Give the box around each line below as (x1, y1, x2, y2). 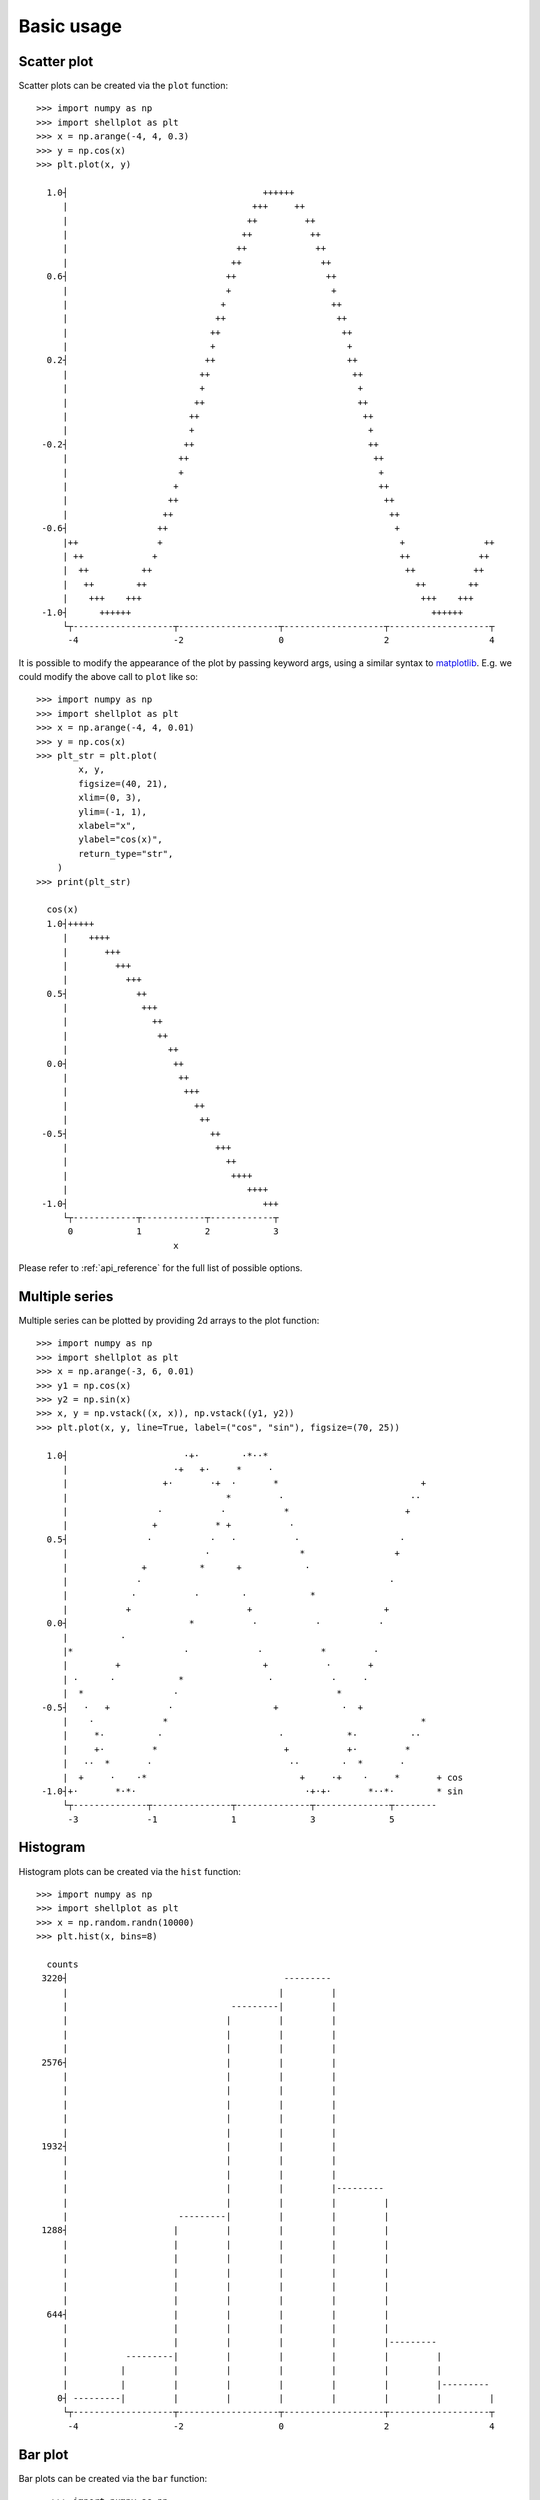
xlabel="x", (78, 820, 137, 831)
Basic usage (18, 15, 122, 37)
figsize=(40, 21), (78, 778, 169, 789)
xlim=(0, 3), (78, 792, 142, 804)
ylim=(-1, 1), (78, 806, 148, 817)
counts (46, 1958, 79, 1970)
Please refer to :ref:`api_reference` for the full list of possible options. (18, 1262, 303, 1274)
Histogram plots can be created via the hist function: (18, 1865, 242, 1877)
